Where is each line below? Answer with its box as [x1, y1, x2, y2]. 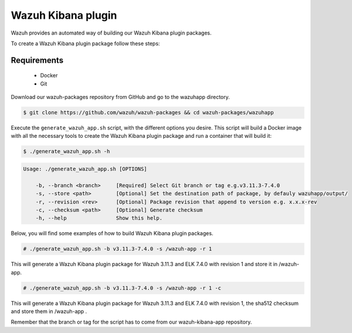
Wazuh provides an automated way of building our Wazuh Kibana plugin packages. [11, 29, 212, 36]
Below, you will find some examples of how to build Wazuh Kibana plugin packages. [11, 230, 214, 237]
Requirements [11, 55, 64, 65]
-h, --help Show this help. [35, 215, 163, 222]
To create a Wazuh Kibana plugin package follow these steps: [11, 40, 160, 47]
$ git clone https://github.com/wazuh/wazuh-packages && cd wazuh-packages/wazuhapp [23, 109, 274, 116]
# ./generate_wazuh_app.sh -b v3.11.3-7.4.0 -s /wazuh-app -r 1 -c [23, 284, 222, 291]
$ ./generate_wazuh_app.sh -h [23, 148, 110, 155]
